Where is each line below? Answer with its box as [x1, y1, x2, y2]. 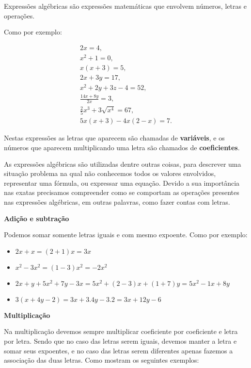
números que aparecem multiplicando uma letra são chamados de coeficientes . [4, 142, 240, 153]
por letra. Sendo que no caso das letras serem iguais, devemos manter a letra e [4, 335, 237, 346]
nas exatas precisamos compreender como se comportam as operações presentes [4, 187, 239, 197]
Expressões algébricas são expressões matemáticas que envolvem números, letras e [4, 1, 247, 11]
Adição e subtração [4, 213, 69, 223]
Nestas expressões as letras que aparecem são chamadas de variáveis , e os [4, 133, 225, 143]
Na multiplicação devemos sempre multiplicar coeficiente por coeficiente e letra [4, 326, 238, 336]
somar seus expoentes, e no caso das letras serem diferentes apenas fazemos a [4, 345, 233, 355]
